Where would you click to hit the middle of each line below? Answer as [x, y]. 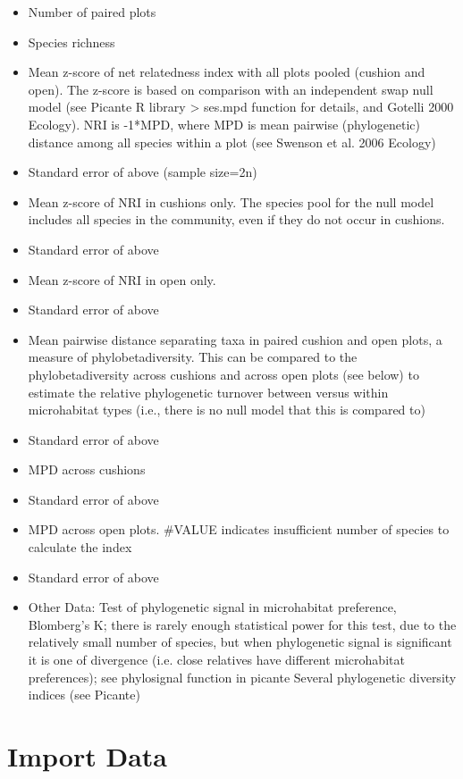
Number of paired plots [92, 12]
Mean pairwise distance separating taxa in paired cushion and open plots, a [235, 339]
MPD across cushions [87, 469]
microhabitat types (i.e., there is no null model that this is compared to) [227, 410]
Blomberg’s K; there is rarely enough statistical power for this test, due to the [242, 624]
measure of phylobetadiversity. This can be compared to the [193, 357]
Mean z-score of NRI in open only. [122, 279]
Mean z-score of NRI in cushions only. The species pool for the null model [231, 201]
